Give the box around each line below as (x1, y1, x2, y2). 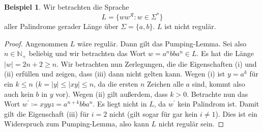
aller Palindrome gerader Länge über (4, 21, 119, 32)
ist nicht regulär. (164, 21, 216, 32)
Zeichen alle (147, 78, 184, 89)
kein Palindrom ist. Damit (178, 98, 259, 109)
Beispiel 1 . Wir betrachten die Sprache (4, 2, 129, 12)
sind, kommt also (192, 78, 245, 89)
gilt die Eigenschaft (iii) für (4, 108, 90, 119)
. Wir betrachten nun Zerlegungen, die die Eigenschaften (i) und (56, 58, 257, 69)
